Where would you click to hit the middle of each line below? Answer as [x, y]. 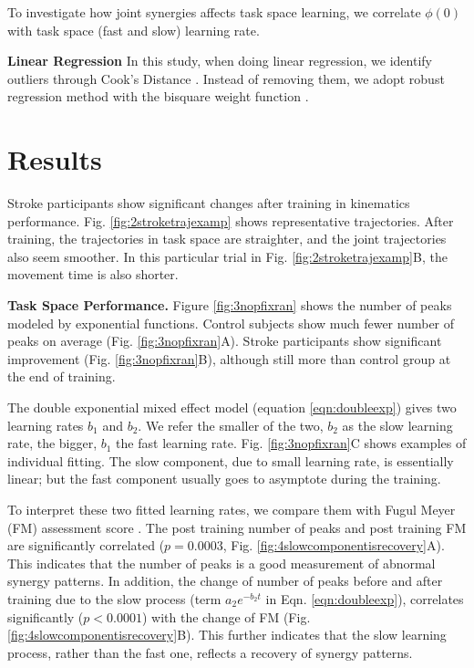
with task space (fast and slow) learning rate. [134, 30]
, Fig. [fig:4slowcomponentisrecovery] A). [334, 545]
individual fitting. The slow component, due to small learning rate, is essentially [231, 460]
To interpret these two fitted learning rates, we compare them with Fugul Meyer [232, 509]
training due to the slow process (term [114, 598]
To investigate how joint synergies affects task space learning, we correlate [214, 12]
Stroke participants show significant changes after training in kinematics [209, 203]
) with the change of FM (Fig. [226, 616]
